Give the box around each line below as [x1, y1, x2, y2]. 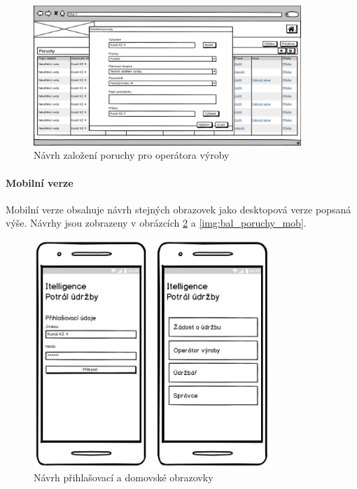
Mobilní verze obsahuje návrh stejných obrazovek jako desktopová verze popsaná [6, 201, 351, 216]
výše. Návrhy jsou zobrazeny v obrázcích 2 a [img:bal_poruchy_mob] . [6, 215, 307, 230]
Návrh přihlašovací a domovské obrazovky [34, 470, 213, 484]
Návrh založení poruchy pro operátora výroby [34, 148, 230, 162]
